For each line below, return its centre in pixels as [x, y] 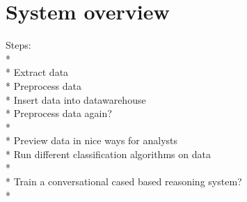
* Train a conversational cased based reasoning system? [124, 181]
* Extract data [37, 72]
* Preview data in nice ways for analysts [92, 140]
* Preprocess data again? [59, 113]
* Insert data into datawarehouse [76, 99]
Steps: [18, 45]
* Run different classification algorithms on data [108, 154]
